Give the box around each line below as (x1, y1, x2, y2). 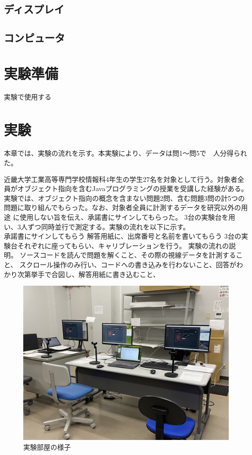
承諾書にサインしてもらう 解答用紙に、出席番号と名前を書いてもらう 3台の (4, 231, 241, 241)
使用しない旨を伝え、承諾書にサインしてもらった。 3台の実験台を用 (19, 211, 236, 222)
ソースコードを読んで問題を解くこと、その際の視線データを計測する (19, 250, 236, 260)
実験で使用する (4, 91, 51, 101)
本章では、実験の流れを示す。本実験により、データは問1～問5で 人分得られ (4, 148, 247, 158)
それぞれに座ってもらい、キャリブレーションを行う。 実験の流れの (17, 240, 229, 250)
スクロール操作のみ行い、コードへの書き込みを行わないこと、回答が (19, 259, 236, 269)
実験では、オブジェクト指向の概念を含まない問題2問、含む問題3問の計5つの (4, 193, 245, 203)
